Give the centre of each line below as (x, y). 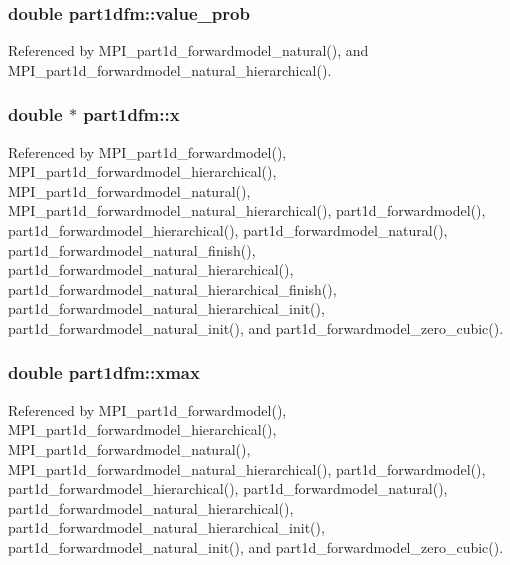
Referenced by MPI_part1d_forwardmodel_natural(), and (188, 50)
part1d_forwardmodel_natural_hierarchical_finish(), (172, 288)
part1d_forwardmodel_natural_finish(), (132, 249)
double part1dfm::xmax (104, 372)
